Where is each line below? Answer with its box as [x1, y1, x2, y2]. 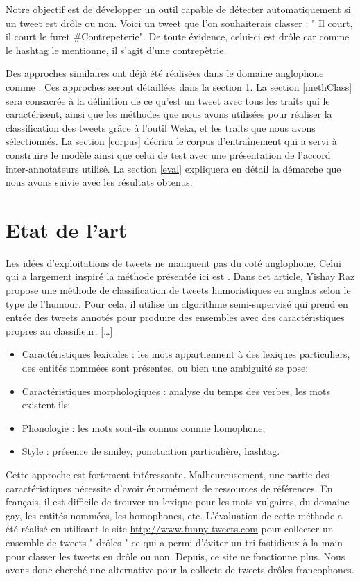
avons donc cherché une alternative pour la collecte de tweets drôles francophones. [6, 562, 354, 577]
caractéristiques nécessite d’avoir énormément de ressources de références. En [6, 480, 333, 495]
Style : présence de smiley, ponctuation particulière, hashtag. [22, 444, 280, 458]
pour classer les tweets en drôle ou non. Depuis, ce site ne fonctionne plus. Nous [6, 548, 345, 563]
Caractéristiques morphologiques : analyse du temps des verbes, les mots [22, 383, 330, 398]
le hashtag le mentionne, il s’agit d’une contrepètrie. [6, 42, 227, 57]
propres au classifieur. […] [6, 323, 113, 338]
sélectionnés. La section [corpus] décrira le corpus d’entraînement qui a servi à [6, 134, 337, 148]
